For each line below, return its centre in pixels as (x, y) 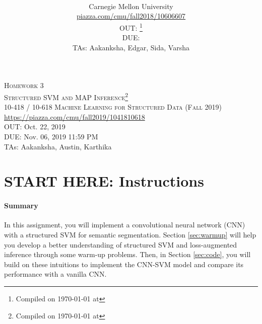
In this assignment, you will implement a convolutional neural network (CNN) (125, 225)
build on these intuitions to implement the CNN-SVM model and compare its (124, 264)
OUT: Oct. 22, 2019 (35, 127)
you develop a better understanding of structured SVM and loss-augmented (121, 244)
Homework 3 (24, 85)
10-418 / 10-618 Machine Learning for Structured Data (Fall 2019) (113, 107)
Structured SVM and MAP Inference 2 (66, 96)
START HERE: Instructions (104, 181)
